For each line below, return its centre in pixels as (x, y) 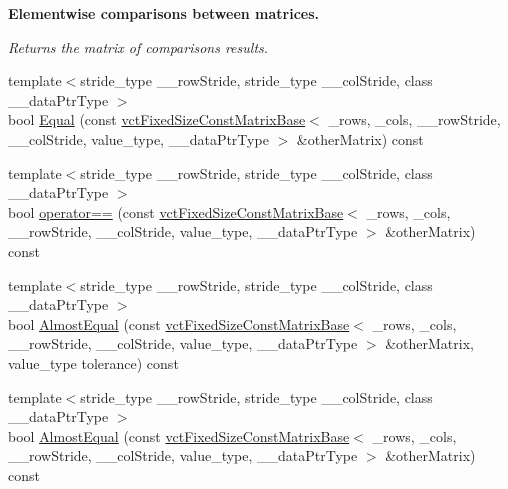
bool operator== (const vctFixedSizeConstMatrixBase (176, 211)
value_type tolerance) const (93, 362)
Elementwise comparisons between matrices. (164, 13)
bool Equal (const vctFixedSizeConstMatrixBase (157, 119)
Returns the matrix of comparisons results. (138, 46)
